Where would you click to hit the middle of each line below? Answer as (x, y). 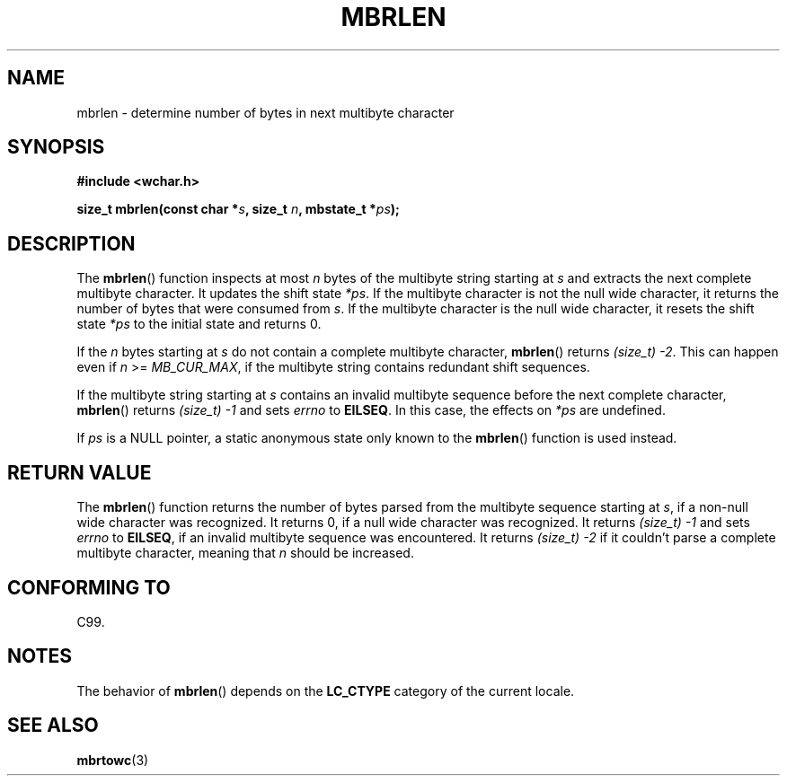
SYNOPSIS (56, 147)
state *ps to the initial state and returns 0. (199, 324)
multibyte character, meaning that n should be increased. (245, 553)
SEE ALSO (53, 726)
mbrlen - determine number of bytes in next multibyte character (265, 112)
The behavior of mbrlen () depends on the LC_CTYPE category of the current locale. (326, 691)
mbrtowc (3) (113, 760)
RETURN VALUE (80, 472)
